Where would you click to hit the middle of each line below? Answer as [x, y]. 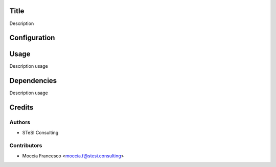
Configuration [32, 38]
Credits [21, 108]
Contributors [26, 146]
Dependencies [33, 81]
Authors [20, 122]
